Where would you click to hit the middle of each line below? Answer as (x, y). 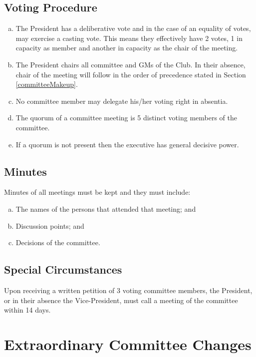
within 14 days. (27, 310)
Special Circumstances (63, 269)
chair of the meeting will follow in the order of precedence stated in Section (131, 74)
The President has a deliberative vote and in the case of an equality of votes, (133, 28)
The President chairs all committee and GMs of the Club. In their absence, (130, 64)
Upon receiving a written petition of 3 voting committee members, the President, (128, 290)
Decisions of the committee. (58, 242)
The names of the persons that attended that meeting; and (106, 208)
